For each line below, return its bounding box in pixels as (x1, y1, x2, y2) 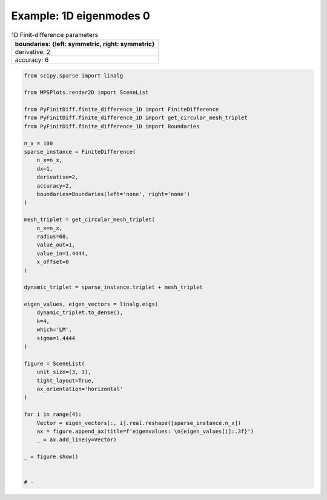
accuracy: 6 (15, 55, 49, 64)
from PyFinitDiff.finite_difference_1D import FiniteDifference (24, 106, 219, 113)
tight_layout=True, (36, 377, 95, 384)
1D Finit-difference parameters (11, 30, 98, 39)
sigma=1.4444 (36, 335, 76, 341)
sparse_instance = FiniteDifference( (24, 148, 136, 156)
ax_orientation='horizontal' (36, 385, 124, 392)
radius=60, (36, 233, 69, 240)
